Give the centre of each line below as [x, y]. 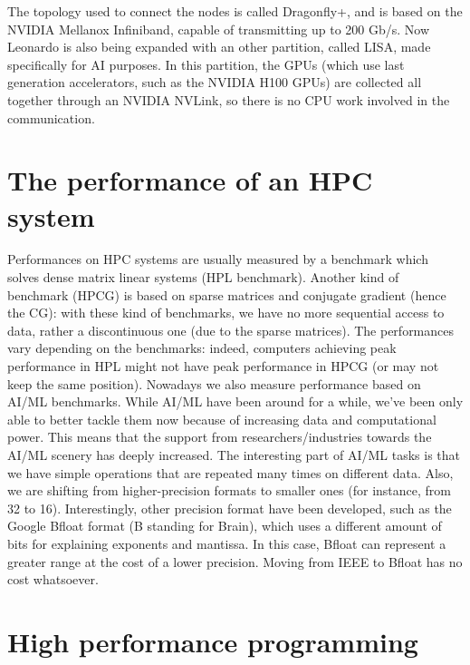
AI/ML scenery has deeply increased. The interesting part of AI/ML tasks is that [234, 455]
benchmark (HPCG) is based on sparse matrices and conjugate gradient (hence [227, 294]
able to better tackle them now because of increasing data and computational [222, 419]
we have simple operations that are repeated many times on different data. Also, [230, 472]
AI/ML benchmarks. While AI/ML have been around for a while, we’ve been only [235, 401]
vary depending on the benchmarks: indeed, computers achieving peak [202, 348]
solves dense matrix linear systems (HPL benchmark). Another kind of [203, 277]
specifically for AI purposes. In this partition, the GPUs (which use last [206, 64]
